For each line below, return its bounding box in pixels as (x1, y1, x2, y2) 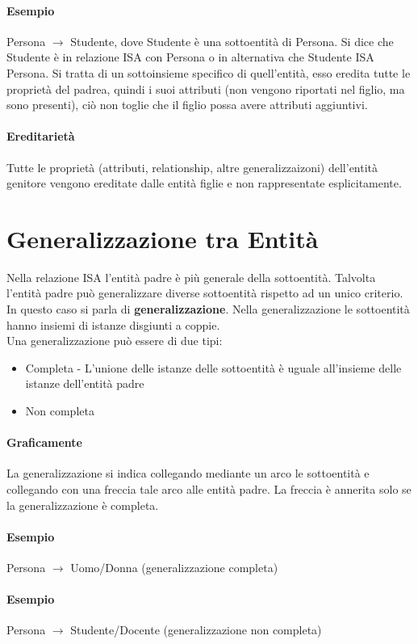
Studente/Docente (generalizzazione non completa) (70, 621, 322, 638)
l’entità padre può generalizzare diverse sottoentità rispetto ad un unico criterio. (6, 284, 403, 301)
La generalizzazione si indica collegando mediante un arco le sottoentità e (6, 465, 370, 482)
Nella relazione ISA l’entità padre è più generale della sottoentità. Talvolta (6, 268, 376, 285)
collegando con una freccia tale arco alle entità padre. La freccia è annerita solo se (6, 481, 412, 498)
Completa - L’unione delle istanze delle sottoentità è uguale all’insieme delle (25, 359, 402, 376)
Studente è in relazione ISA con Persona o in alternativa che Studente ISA (6, 48, 374, 65)
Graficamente (6, 434, 82, 451)
